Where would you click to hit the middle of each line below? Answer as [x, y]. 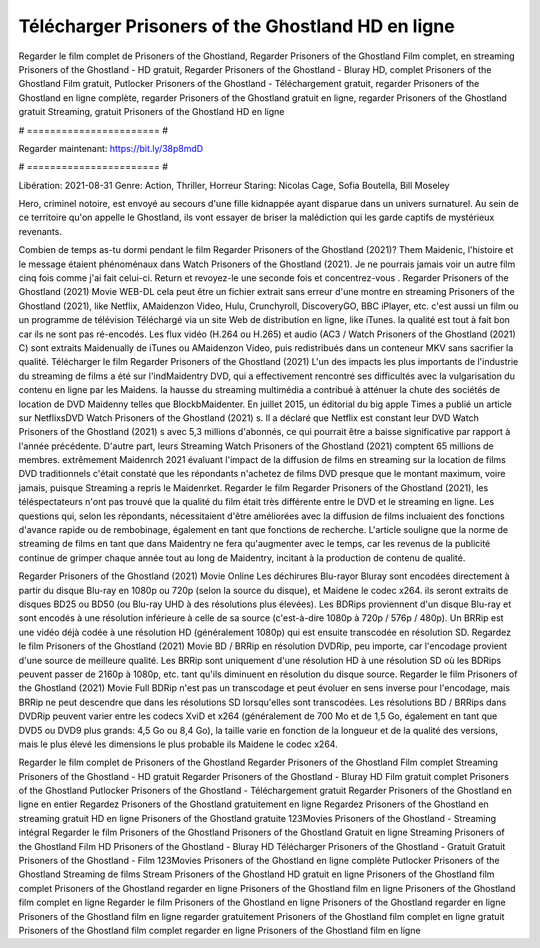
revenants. [40, 231]
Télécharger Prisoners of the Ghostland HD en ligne [236, 26]
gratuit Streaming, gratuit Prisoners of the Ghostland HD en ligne [151, 112]
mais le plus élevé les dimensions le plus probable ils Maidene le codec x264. [178, 744]
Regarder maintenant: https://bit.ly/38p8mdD [111, 148]
